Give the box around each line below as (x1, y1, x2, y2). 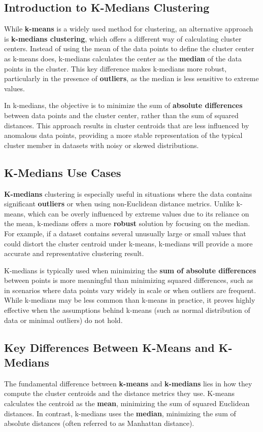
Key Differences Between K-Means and (4, 339, 215, 355)
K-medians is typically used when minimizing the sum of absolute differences (4, 265, 256, 275)
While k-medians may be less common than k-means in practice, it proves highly (4, 295, 255, 305)
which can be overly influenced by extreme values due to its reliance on (27, 208, 249, 219)
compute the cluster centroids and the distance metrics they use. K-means (4, 388, 235, 399)
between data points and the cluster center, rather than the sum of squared (4, 110, 239, 120)
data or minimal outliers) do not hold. (4, 314, 123, 325)
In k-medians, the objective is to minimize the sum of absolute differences (4, 100, 243, 111)
